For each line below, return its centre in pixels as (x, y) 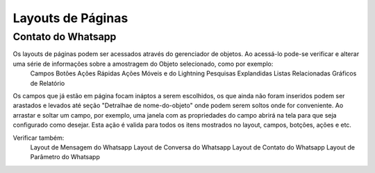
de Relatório (48, 83)
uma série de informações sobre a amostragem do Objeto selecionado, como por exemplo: (143, 64)
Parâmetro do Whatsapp (65, 157)
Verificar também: (39, 138)
